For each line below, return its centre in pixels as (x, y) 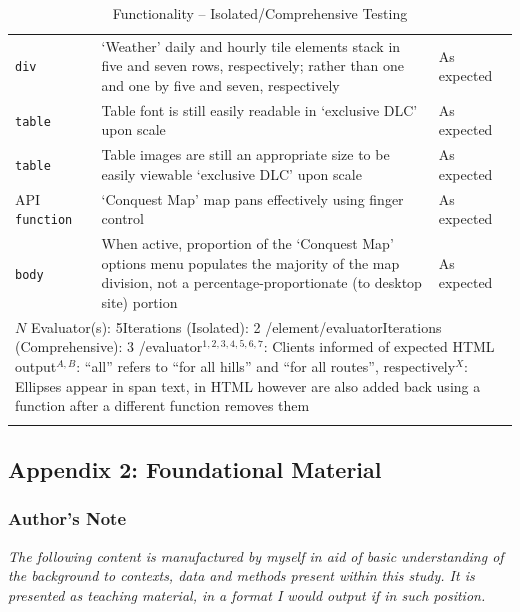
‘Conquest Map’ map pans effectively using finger (252, 198)
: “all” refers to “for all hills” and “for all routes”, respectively (266, 366)
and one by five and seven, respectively (220, 85)
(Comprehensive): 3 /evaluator (109, 346)
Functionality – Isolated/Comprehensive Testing (260, 13)
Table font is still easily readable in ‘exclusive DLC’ (259, 109)
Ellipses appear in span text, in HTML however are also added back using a (248, 385)
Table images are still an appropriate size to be (245, 154)
